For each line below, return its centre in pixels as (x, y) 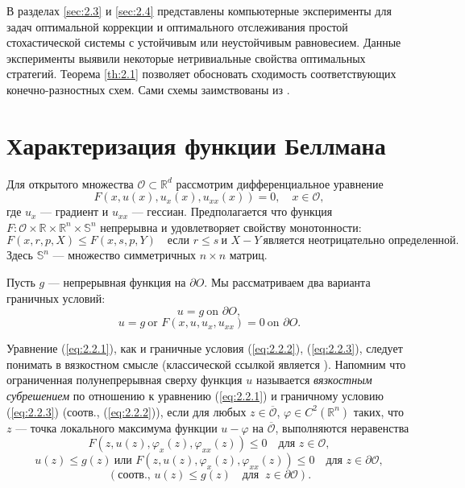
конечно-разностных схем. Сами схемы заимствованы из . (148, 89)
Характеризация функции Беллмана (196, 145)
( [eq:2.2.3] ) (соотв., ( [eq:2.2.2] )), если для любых (127, 411)
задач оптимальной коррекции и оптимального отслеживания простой (177, 26)
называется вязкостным (314, 380)
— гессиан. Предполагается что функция (232, 211)
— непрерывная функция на (117, 282)
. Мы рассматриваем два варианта (287, 282)
